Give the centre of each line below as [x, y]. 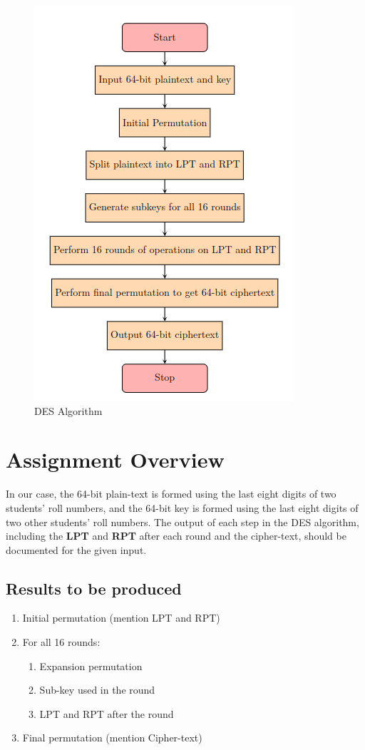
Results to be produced [94, 588]
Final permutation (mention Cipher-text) [112, 738]
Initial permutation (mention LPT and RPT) [121, 618]
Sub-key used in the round [97, 690]
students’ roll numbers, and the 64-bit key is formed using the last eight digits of [182, 507]
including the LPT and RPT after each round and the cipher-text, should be [176, 536]
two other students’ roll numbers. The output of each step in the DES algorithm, [182, 522]
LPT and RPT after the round [107, 713]
